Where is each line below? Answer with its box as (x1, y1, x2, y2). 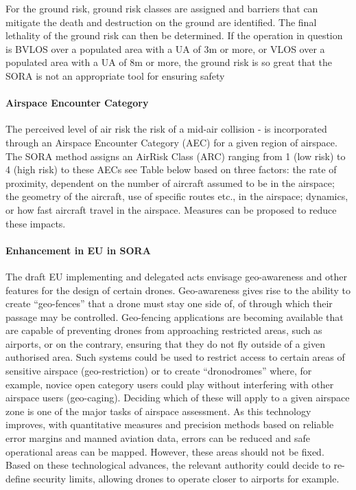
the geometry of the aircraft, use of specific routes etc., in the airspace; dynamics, (5, 189, 348, 203)
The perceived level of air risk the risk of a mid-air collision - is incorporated (5, 122, 327, 136)
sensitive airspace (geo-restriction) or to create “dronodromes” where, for (5, 364, 312, 378)
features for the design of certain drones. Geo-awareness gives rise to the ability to (5, 282, 351, 297)
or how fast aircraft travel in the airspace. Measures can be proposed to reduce (5, 202, 337, 216)
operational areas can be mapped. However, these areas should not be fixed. (5, 444, 324, 458)
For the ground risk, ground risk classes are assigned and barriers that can (5, 1, 318, 15)
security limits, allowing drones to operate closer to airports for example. (33, 471, 340, 485)
